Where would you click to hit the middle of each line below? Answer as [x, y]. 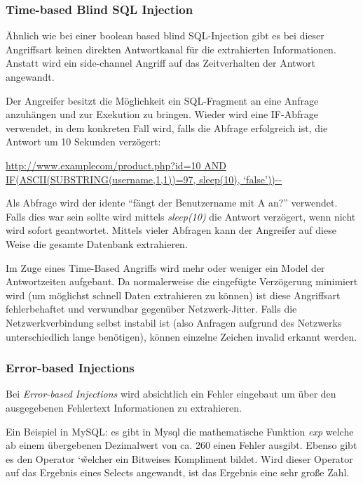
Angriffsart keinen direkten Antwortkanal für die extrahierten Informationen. [171, 49]
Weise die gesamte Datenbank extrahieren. [97, 243]
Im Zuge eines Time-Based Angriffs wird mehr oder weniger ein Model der [165, 267]
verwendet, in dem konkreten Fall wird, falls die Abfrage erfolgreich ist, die [167, 127]
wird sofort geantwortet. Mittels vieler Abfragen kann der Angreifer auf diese [171, 230]
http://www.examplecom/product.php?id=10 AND [116, 165]
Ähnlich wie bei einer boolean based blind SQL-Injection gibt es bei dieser [165, 35]
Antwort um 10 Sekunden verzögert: [83, 142]
